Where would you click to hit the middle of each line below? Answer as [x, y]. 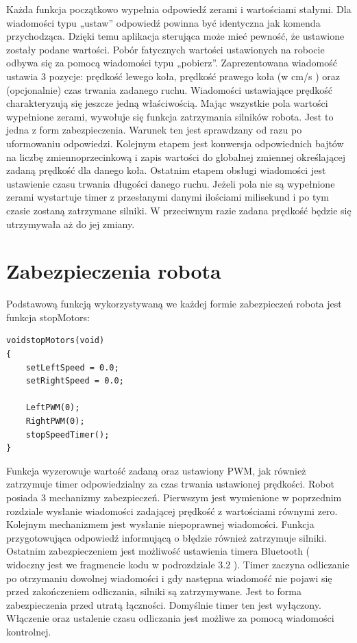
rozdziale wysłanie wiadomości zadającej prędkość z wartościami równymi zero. [172, 510]
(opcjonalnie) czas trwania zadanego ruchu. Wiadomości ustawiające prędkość [170, 89]
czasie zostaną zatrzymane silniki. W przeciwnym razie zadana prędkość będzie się [179, 210]
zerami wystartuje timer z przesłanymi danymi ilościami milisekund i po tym [168, 197]
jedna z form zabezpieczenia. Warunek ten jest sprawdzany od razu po [154, 130]
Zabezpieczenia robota [114, 271]
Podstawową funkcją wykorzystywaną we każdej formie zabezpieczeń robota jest [174, 304]
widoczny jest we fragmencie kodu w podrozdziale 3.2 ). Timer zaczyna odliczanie [178, 564]
